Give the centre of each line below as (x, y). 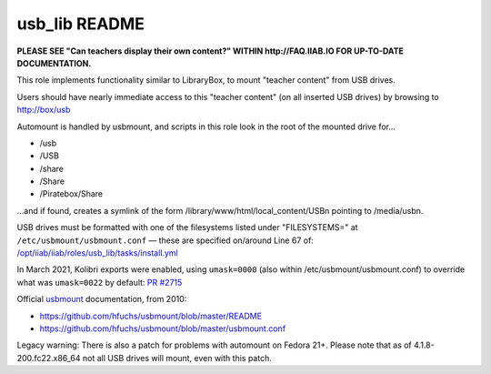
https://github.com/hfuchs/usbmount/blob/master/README (151, 316)
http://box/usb (44, 110)
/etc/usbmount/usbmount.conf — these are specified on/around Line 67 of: (165, 240)
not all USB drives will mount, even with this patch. (177, 358)
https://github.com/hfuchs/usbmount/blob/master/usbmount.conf (163, 329)
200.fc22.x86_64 (49, 358)
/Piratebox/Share (71, 194)
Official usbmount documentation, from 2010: (102, 299)
